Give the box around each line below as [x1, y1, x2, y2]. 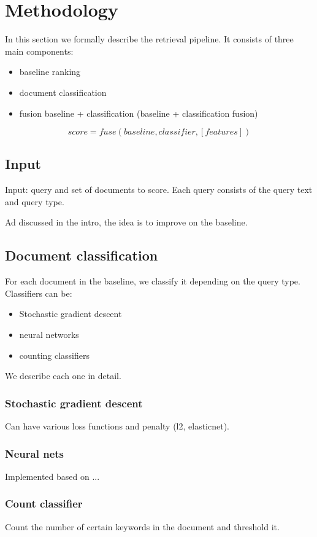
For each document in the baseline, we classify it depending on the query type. [5, 275, 300, 288]
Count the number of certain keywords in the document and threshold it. [5, 520, 280, 533]
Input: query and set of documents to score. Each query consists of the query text [5, 183, 313, 196]
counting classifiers [19, 348, 90, 361]
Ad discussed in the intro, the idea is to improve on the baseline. [5, 216, 248, 229]
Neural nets [5, 445, 64, 461]
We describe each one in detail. [5, 369, 121, 382]
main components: [5, 44, 74, 57]
